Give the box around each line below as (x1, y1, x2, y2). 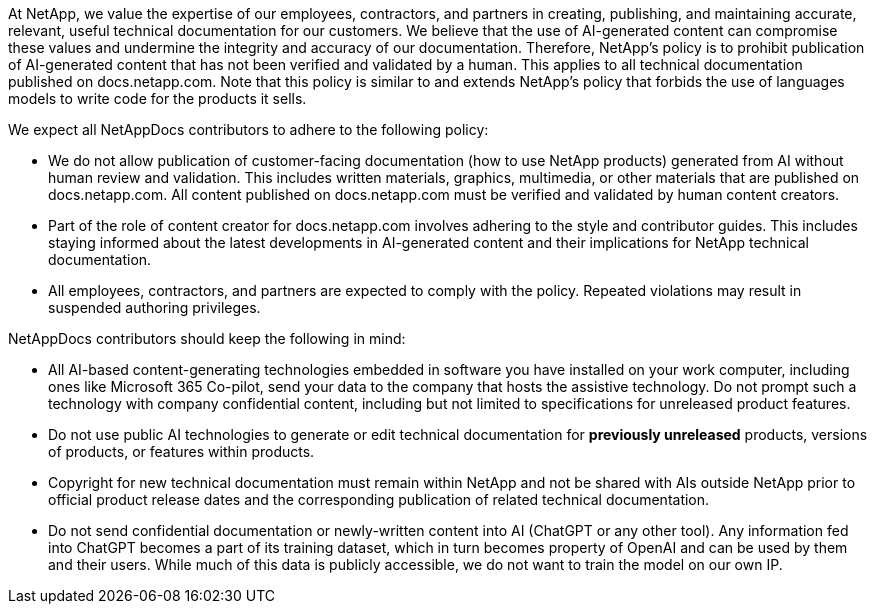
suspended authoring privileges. (48, 299, 261, 316)
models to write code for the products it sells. (8, 90, 307, 107)
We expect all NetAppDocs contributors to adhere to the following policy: (8, 121, 489, 138)
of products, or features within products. (48, 443, 315, 460)
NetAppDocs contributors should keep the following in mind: (8, 330, 406, 347)
